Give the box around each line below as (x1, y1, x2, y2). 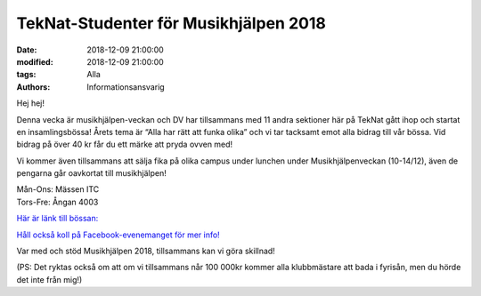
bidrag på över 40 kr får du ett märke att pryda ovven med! (16, 139, 233, 150)
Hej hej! (16, 98, 45, 108)
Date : (16, 44, 37, 55)
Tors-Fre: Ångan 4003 (16, 196, 99, 207)
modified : (16, 56, 53, 67)
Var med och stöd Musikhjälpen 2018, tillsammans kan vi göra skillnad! (16, 245, 275, 257)
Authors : (16, 81, 51, 92)
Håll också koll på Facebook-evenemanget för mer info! (16, 229, 220, 240)
